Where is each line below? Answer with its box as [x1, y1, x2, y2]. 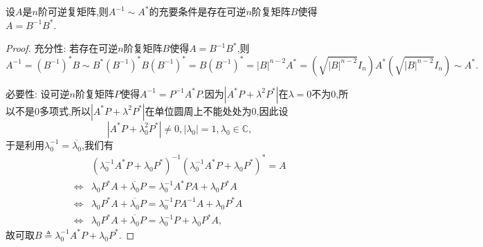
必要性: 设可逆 [6, 86, 70, 100]
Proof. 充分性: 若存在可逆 [6, 41, 118, 55]
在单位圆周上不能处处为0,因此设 [145, 103, 289, 118]
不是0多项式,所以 [15, 103, 91, 118]
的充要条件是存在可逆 [149, 4, 246, 18]
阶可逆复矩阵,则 [37, 4, 109, 18]
